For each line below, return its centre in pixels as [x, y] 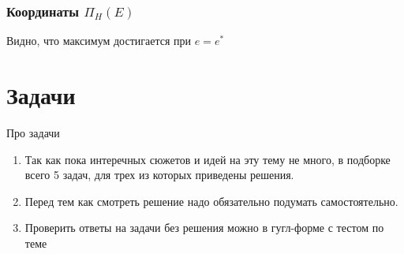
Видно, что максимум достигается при [99, 41]
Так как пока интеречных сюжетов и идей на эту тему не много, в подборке [208, 159]
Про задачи [33, 132]
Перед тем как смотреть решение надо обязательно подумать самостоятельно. [211, 201]
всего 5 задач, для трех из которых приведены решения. [159, 175]
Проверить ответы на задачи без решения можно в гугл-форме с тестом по [204, 228]
